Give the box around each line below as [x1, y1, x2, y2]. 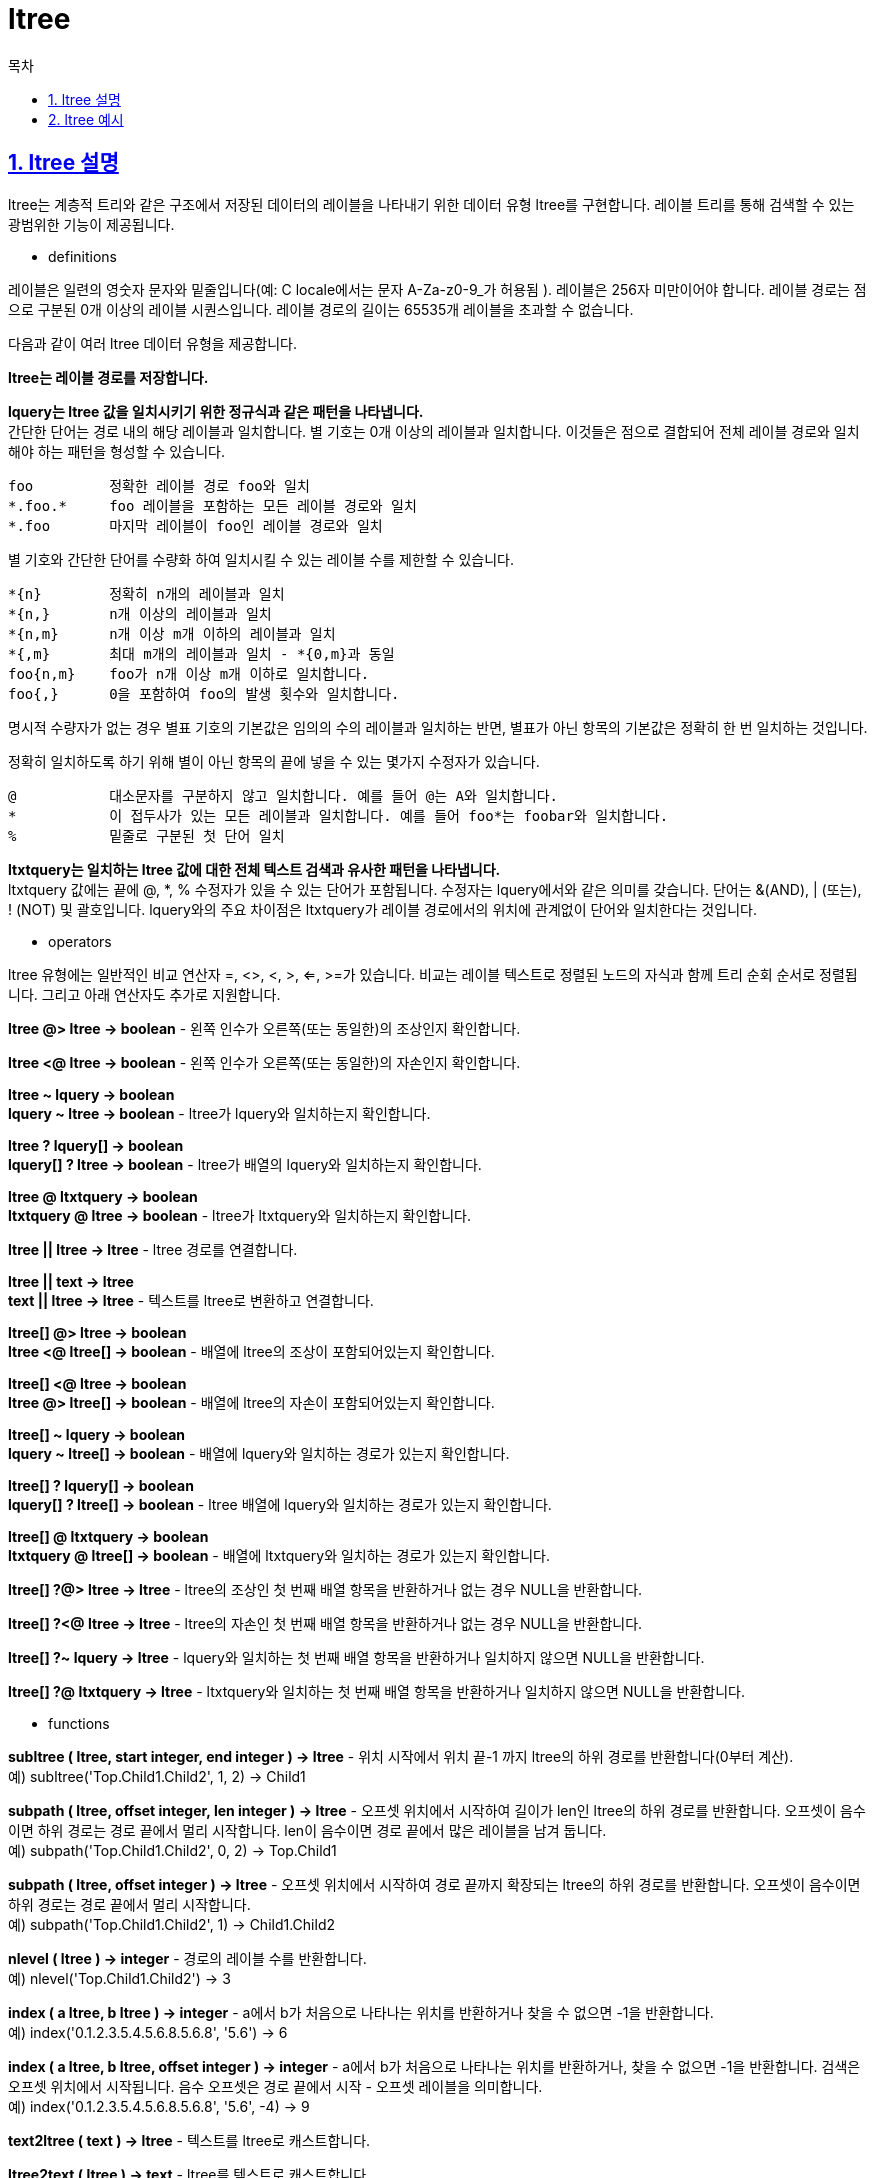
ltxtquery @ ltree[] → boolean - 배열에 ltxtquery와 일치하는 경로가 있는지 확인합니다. [8, 1546, 551, 1564]
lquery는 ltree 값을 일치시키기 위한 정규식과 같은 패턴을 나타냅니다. [8, 402, 424, 420]
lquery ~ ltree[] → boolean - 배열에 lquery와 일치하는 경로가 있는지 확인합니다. [8, 1444, 510, 1462]
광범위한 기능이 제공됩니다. [8, 215, 175, 233]
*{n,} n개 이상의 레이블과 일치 [8, 605, 272, 622]
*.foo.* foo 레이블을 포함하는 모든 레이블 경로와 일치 [8, 497, 417, 514]
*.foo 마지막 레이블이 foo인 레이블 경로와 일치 [8, 517, 383, 534]
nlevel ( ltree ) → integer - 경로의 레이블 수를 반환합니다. [8, 1949, 367, 1967]
